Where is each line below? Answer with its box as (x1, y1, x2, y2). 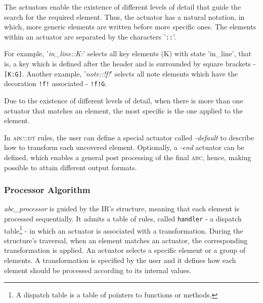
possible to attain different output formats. (4, 162, 137, 172)
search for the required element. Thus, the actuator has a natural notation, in (4, 11, 245, 22)
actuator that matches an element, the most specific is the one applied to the (4, 105, 243, 116)
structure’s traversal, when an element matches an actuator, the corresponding (4, 235, 248, 245)
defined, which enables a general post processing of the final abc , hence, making (4, 151, 251, 162)
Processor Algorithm (4, 183, 91, 196)
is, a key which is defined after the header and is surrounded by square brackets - (4, 58, 256, 69)
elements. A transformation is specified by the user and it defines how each (4, 255, 236, 265)
